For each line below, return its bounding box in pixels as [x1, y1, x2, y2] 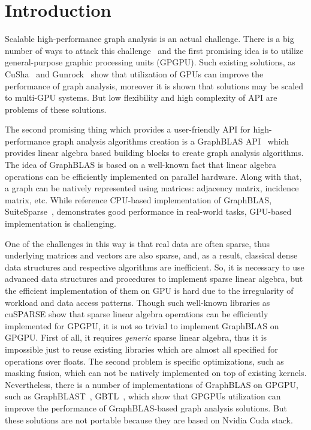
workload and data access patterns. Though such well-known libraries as [5, 296, 270, 308]
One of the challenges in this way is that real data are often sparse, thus [5, 237, 270, 249]
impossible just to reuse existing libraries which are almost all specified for [5, 342, 278, 355]
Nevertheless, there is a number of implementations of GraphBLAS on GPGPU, [5, 378, 298, 390]
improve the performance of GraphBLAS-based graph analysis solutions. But [5, 401, 288, 414]
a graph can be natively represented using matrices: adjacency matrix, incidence [5, 182, 299, 194]
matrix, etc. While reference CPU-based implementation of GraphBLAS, [5, 193, 272, 206]
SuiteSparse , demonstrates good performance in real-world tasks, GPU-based [5, 205, 292, 218]
